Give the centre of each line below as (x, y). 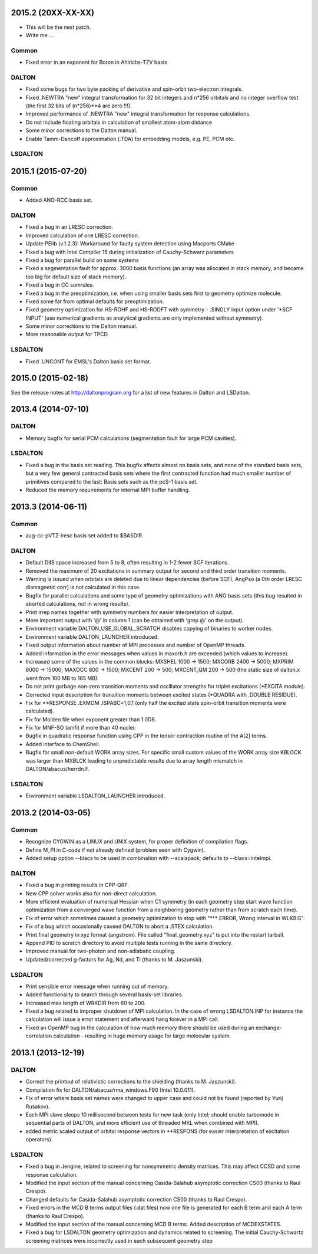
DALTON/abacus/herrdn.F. (58, 769)
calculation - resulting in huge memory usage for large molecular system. (142, 1036)
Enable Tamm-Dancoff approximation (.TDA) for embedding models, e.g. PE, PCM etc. (130, 139)
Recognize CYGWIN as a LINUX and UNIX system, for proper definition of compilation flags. (137, 842)
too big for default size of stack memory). (76, 277)
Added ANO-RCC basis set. (59, 200)
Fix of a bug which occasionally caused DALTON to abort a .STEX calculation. (120, 927)
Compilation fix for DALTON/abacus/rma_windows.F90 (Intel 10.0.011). (110, 1090)
